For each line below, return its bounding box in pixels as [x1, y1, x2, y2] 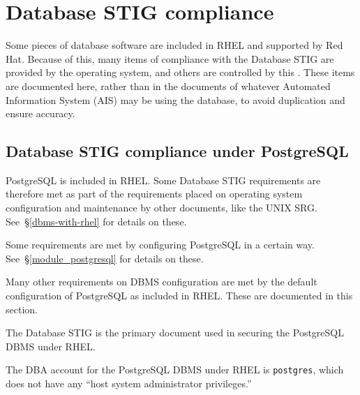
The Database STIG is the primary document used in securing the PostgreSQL [6, 325, 344, 340]
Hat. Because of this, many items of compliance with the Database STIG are [6, 51, 334, 66]
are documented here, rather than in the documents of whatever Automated [6, 78, 331, 93]
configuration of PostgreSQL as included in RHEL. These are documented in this [6, 288, 353, 303]
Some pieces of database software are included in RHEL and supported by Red [6, 38, 343, 52]
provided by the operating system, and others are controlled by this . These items [6, 65, 355, 80]
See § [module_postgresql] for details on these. [6, 251, 204, 265]
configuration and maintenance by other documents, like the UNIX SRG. [6, 200, 317, 215]
